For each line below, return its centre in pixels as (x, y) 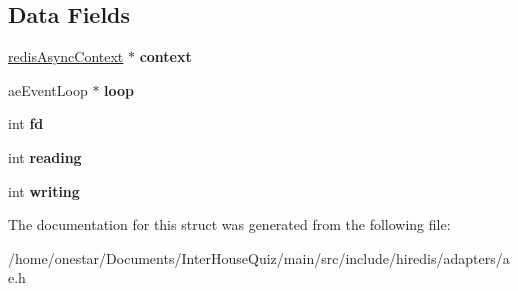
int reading (45, 156)
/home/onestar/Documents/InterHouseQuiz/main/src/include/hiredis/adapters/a (259, 257)
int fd (26, 123)
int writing (44, 190)
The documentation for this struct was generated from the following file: (229, 224)
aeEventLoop (48, 89)
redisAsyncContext (66, 56)
